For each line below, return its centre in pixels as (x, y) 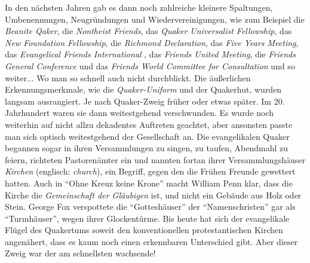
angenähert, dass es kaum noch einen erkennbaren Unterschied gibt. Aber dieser (151, 241)
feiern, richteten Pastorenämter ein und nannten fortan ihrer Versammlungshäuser (155, 159)
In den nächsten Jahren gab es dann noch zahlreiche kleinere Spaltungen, (139, 7)
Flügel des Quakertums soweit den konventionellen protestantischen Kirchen (144, 230)
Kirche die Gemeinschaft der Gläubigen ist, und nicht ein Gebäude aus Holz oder (153, 195)
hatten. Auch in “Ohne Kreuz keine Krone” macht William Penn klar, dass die (149, 183)
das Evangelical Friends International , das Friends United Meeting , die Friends (150, 54)
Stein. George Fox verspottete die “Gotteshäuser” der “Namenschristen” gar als (150, 207)
